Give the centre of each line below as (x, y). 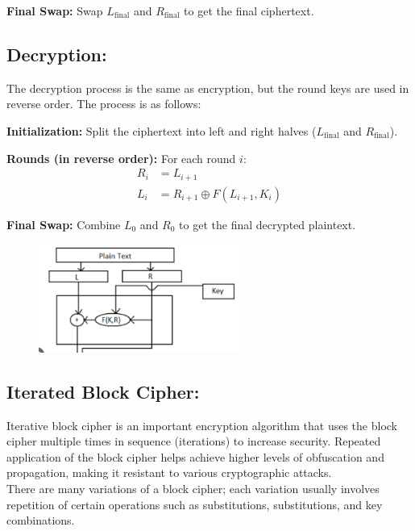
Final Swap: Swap (55, 10)
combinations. (41, 520)
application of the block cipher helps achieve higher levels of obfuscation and (195, 456)
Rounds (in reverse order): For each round (121, 158)
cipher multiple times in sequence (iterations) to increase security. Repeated (194, 441)
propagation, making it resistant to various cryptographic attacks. (169, 472)
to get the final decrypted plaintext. (268, 224)
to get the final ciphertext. (249, 10)
